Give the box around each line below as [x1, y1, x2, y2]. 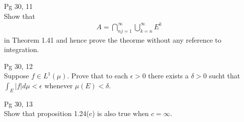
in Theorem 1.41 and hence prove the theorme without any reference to [4, 34, 222, 45]
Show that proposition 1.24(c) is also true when [4, 108, 149, 119]
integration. [4, 44, 39, 55]
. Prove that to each [67, 70, 128, 81]
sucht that [209, 70, 241, 81]
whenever [44, 80, 73, 90]
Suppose [4, 70, 29, 81]
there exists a [148, 70, 189, 81]
